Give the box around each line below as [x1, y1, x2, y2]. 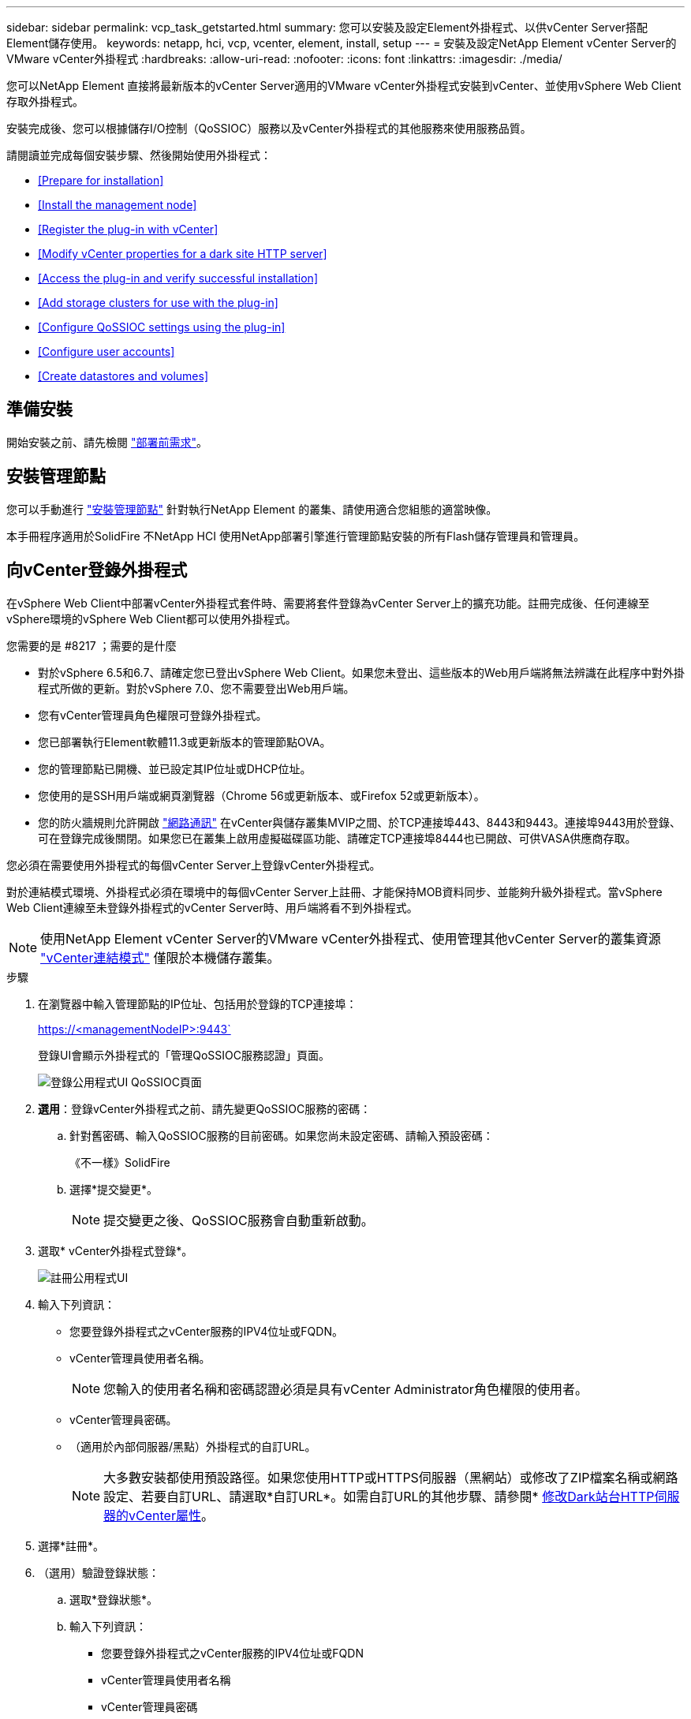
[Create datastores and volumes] [38, 369, 208, 383]
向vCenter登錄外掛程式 [6, 560, 188, 581]
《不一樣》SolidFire [69, 1155, 170, 1169]
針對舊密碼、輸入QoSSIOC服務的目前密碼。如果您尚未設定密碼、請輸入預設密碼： [69, 1128, 494, 1142]
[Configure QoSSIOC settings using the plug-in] [38, 320, 286, 334]
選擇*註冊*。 [38, 1538, 105, 1553]
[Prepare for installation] [38, 174, 164, 187]
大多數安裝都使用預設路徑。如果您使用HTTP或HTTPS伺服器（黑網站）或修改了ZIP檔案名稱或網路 [103, 1469, 678, 1485]
